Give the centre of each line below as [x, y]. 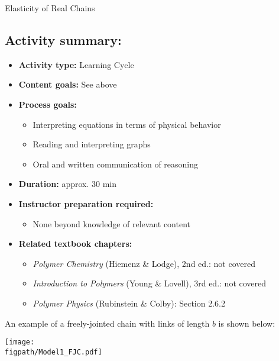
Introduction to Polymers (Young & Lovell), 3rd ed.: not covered [150, 283]
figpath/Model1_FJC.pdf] [53, 352]
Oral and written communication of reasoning [116, 164]
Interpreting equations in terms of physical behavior [127, 124]
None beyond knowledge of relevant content [112, 223]
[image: [20, 342]
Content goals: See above [68, 84]
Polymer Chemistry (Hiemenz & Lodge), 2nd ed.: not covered [144, 263]
